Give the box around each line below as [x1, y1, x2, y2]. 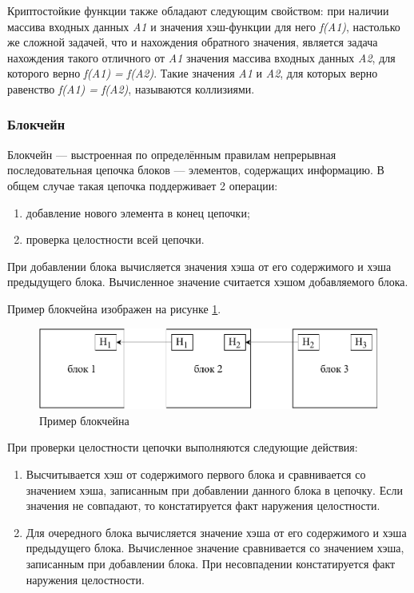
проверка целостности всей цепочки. [26, 231, 205, 248]
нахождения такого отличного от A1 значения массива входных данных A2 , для [7, 49, 396, 66]
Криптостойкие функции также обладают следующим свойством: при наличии [7, 2, 389, 18]
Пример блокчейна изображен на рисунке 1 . [7, 300, 221, 316]
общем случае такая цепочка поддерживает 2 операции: [7, 177, 278, 193]
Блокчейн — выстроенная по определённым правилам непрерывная [7, 145, 336, 162]
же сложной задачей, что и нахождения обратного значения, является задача [7, 34, 378, 50]
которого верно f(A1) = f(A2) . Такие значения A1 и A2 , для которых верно [7, 65, 378, 82]
